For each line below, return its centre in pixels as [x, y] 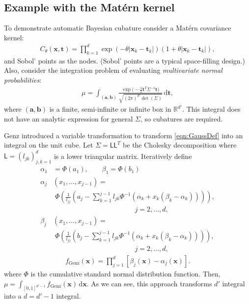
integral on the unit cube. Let [49, 145]
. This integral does [211, 109]
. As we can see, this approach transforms [149, 283]
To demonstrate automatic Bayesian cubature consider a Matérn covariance [118, 28]
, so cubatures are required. [181, 119]
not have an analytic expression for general [69, 119]
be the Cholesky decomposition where [180, 145]
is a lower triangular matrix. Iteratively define [123, 156]
